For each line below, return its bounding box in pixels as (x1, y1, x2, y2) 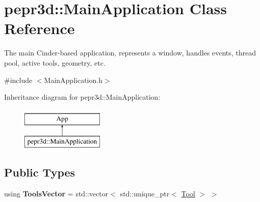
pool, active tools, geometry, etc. (4, 57, 106, 68)
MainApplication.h (44, 74, 102, 85)
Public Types (4, 164, 75, 180)
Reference (4, 18, 75, 39)
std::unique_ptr (120, 188, 170, 199)
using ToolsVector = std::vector (4, 188, 109, 199)
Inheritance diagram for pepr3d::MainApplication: (4, 92, 161, 102)
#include (4, 74, 33, 85)
